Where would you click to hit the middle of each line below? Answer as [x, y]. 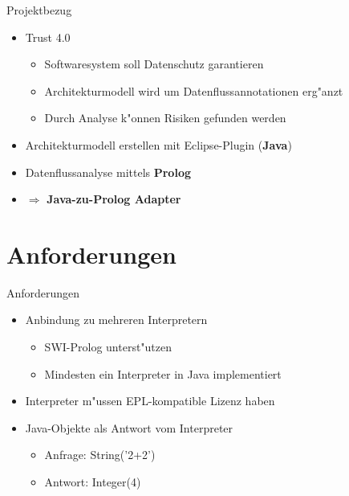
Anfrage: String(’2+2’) [100, 455]
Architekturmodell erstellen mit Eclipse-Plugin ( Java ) [158, 144]
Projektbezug [39, 10]
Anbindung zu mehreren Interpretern [116, 320]
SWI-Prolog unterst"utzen [108, 347]
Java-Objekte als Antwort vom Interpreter [129, 427]
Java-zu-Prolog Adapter [114, 199]
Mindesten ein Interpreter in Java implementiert [163, 373]
